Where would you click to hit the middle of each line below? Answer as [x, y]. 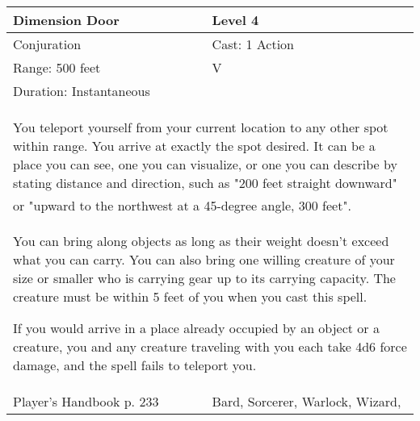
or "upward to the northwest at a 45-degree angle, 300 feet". [182, 205]
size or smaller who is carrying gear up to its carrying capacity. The [204, 278]
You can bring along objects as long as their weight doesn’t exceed [201, 241]
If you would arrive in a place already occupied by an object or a [196, 328]
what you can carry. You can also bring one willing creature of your [204, 259]
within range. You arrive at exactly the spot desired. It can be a [194, 146]
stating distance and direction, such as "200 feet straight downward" [205, 183]
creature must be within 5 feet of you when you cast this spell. [190, 296]
